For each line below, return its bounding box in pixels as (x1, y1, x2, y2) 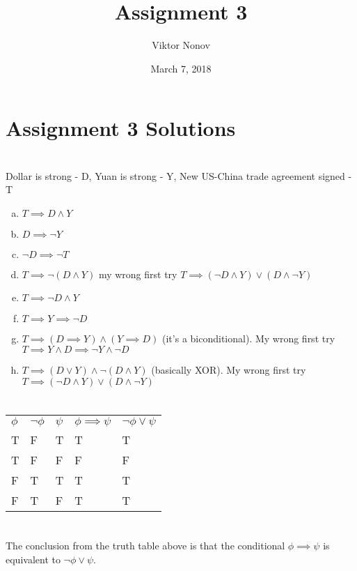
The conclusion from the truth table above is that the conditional (6, 538, 285, 553)
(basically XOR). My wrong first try (151, 363, 306, 377)
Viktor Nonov (152, 38, 210, 52)
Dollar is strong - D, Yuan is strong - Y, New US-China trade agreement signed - (6, 168, 352, 183)
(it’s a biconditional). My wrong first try (162, 331, 335, 346)
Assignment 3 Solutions (6, 114, 236, 142)
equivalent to (6, 551, 61, 566)
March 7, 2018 (150, 61, 212, 75)
